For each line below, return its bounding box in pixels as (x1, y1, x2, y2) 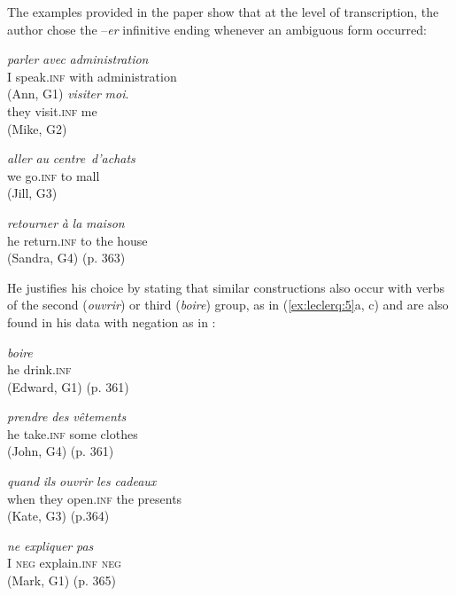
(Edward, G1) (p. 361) (7, 377, 129, 396)
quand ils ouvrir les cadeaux (7, 472, 157, 490)
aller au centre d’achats (7, 149, 135, 168)
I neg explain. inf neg (7, 553, 121, 572)
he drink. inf (7, 360, 72, 379)
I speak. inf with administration (7, 67, 177, 85)
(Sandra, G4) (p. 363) (7, 248, 126, 267)
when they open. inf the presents (7, 489, 182, 507)
